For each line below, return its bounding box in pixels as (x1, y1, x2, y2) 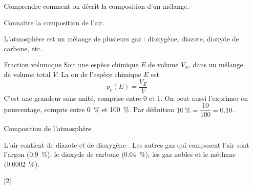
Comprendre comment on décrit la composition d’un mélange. (4, 1, 189, 11)
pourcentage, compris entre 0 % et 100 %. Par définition (4, 104, 174, 114)
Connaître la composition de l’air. (4, 17, 105, 27)
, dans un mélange (189, 59, 243, 70)
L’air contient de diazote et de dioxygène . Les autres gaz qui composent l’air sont (4, 139, 250, 150)
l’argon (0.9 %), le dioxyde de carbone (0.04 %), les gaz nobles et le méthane (4, 149, 236, 159)
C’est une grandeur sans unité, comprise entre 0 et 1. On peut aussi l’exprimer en (4, 93, 248, 103)
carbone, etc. (4, 43, 42, 53)
